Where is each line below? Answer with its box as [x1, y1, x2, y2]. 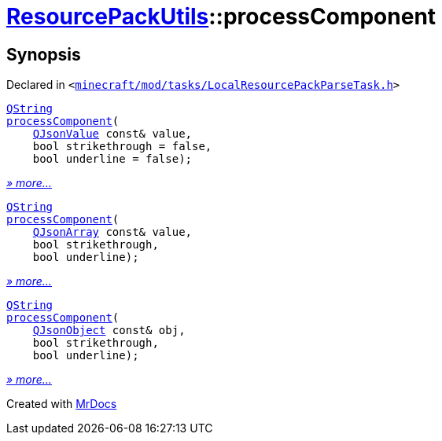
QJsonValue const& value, [32, 127, 193, 141]
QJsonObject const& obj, [32, 324, 186, 337]
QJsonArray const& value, [32, 226, 193, 239]
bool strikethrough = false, [32, 140, 212, 153]
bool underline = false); [32, 153, 193, 166]
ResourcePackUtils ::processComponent [6, 3, 436, 30]
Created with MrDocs [6, 397, 117, 411]
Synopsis [6, 44, 81, 64]
